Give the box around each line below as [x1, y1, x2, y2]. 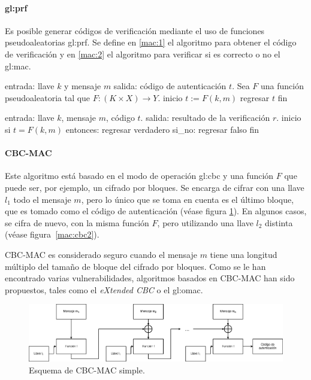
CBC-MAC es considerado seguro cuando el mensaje [5, 248, 197, 260]
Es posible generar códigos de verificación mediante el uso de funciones [5, 24, 265, 37]
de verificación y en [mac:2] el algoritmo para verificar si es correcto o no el [5, 47, 280, 60]
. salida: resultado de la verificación [140, 111, 270, 124]
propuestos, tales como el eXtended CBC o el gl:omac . [5, 283, 203, 296]
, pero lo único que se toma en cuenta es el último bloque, [81, 193, 294, 205]
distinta [265, 216, 293, 229]
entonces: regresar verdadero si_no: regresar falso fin [65, 123, 259, 135]
